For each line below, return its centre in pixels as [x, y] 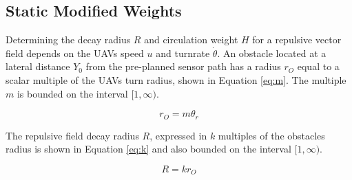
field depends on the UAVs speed [75, 53]
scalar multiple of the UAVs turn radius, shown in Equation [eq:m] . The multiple [176, 79]
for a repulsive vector [297, 40]
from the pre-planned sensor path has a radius [183, 66]
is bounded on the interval [72, 93]
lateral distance [38, 66]
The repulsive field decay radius [72, 135]
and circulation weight [191, 40]
